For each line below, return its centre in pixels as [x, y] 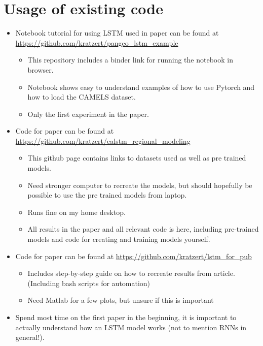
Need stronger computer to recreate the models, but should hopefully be [140, 185]
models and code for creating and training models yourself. [119, 239]
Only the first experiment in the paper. [88, 114]
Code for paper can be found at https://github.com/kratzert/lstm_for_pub [134, 256]
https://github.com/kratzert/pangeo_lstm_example [97, 42]
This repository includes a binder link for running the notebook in [130, 60]
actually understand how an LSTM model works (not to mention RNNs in [131, 327]
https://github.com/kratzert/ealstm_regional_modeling [103, 140]
